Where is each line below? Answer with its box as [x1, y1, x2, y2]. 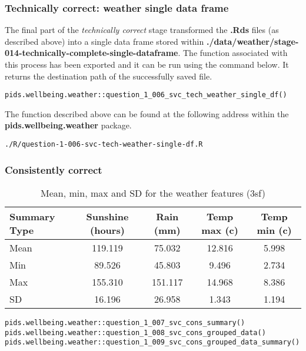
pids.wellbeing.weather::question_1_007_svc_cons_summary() [5, 318, 245, 327]
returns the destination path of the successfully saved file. [5, 69, 212, 82]
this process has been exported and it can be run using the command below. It [5, 58, 289, 70]
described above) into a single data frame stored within [5, 35, 204, 47]
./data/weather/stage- [206, 35, 299, 47]
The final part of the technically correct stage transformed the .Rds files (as [5, 24, 279, 36]
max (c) [201, 223, 238, 237]
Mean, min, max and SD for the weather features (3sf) [41, 186, 265, 200]
